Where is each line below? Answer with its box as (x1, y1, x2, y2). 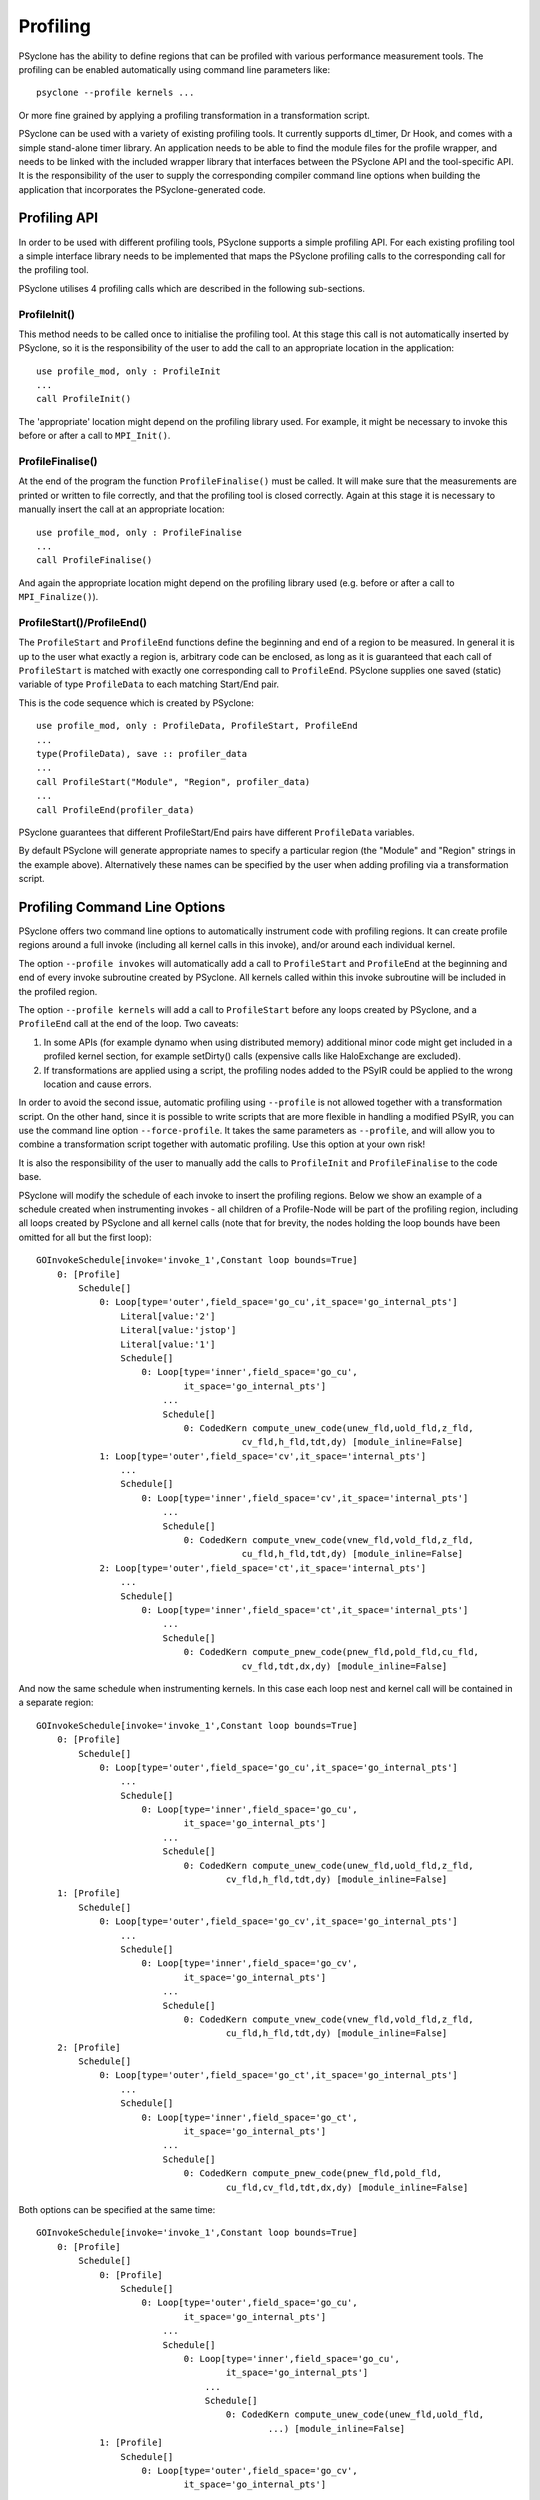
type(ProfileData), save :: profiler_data (36, 748, 248, 759)
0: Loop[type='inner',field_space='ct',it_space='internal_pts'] (141, 1604, 469, 1615)
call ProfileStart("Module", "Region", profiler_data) (36, 776, 311, 787)
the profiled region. (18, 985, 98, 997)
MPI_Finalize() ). (18, 591, 99, 603)
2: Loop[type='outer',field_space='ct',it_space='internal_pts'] (99, 1562, 427, 1574)
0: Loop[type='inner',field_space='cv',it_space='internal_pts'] (141, 1492, 469, 1504)
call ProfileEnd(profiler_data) (36, 804, 195, 815)
